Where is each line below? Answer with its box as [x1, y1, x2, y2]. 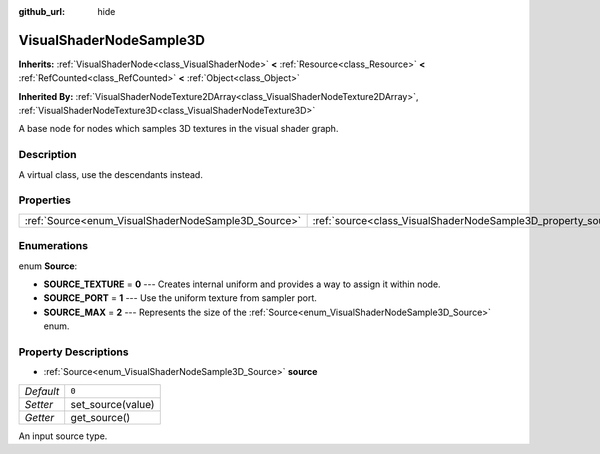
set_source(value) [70, 397, 155, 411]
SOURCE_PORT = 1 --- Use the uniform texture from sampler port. [43, 292, 317, 304]
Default [24, 384, 60, 398]
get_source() [70, 410, 131, 424]
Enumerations [18, 239, 89, 253]
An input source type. [18, 430, 108, 442]
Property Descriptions [18, 345, 129, 359]
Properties [18, 193, 72, 207]
